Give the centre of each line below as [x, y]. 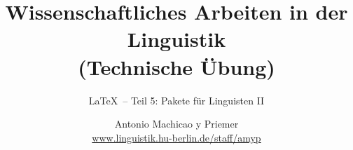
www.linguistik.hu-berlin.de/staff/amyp [176, 137]
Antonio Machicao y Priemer [176, 124]
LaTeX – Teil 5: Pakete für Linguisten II [176, 100]
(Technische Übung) [176, 66]
